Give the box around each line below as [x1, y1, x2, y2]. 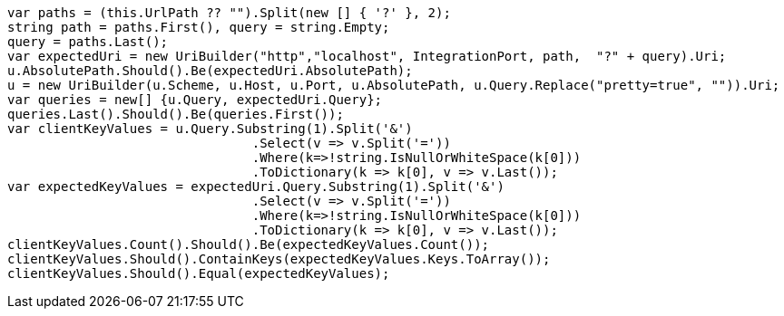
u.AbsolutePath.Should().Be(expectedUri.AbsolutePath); [7, 63, 413, 78]
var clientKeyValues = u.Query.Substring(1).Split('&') [7, 121, 413, 136]
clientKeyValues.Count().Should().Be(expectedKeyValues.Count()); [7, 237, 490, 252]
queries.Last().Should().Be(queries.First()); [7, 107, 344, 121]
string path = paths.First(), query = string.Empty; [7, 20, 390, 34]
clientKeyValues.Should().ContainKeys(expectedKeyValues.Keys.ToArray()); [7, 252, 551, 266]
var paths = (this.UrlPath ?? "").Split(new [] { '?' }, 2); [7, 5, 451, 20]
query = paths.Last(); [7, 34, 169, 49]
